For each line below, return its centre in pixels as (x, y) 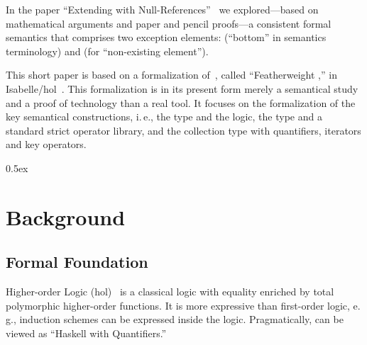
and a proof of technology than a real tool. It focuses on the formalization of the (181, 102)
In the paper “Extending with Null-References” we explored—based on (162, 9)
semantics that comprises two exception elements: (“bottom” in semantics (166, 37)
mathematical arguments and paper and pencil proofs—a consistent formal (169, 23)
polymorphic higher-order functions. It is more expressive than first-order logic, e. (183, 305)
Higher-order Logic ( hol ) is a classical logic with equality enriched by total (170, 292)
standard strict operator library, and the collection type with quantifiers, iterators (183, 130)
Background (66, 216)
